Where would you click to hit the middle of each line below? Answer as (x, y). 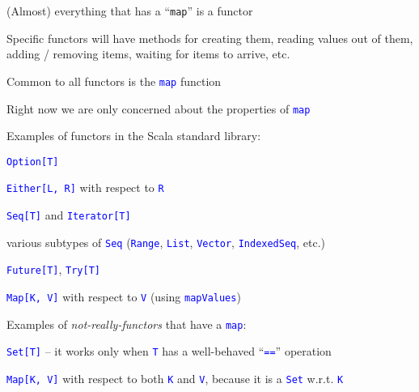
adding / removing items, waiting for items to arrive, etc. (148, 54)
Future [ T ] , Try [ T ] (54, 269)
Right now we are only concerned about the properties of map (159, 108)
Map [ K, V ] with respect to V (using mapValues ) (124, 297)
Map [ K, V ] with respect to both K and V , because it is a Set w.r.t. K (175, 378)
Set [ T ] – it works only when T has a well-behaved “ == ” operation (169, 351)
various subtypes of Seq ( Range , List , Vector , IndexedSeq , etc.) (166, 242)
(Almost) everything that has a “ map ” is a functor (130, 11)
